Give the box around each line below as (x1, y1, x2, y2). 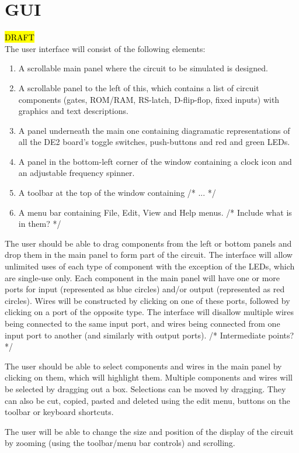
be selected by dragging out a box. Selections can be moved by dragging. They (5, 382, 286, 395)
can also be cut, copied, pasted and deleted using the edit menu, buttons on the (5, 394, 290, 406)
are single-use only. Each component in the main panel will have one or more (5, 271, 280, 283)
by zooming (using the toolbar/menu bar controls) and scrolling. (5, 437, 235, 449)
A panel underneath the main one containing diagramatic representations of (18, 124, 290, 136)
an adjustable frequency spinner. (18, 167, 135, 179)
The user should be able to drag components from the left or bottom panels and (5, 237, 292, 249)
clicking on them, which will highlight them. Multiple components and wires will (5, 371, 293, 383)
